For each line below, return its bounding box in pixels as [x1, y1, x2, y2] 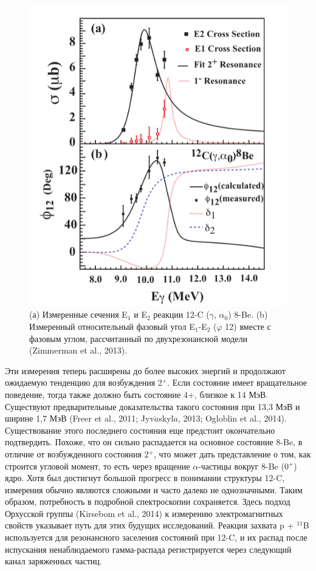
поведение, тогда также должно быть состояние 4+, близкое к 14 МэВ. [5, 388, 269, 400]
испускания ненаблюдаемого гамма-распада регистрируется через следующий [5, 542, 292, 555]
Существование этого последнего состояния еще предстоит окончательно [5, 423, 275, 436]
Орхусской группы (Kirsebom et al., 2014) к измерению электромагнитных [5, 507, 283, 519]
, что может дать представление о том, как [153, 447, 311, 460]
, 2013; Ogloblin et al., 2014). [177, 412, 287, 425]
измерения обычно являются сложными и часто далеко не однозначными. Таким [5, 483, 303, 496]
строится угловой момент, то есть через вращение [5, 459, 190, 472]
